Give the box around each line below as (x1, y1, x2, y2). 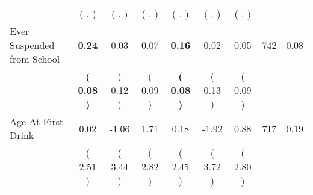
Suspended (10, 38, 55, 52)
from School (10, 52, 60, 66)
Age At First (10, 114, 64, 128)
